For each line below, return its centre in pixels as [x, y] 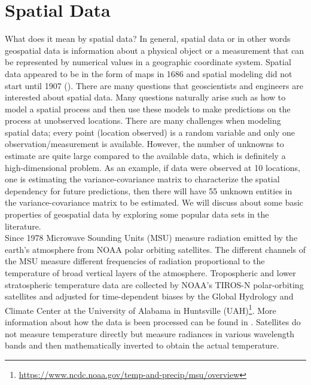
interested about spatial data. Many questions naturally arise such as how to [145, 97]
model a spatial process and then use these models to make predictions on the [148, 109]
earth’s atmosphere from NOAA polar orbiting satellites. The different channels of [155, 249]
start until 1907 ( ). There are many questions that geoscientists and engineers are [154, 85]
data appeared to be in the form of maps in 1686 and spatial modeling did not [149, 73]
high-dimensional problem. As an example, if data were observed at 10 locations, [153, 167]
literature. [23, 226]
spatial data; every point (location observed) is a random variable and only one [150, 132]
